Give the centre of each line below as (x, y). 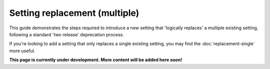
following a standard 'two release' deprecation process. (67, 34)
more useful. (22, 51)
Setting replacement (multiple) (74, 13)
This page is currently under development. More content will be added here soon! (96, 60)
